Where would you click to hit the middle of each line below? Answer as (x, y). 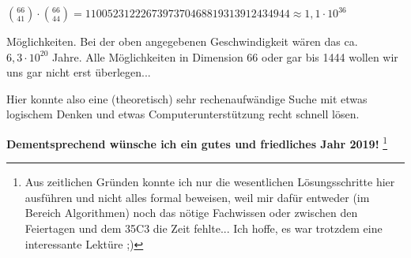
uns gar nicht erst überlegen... (79, 72)
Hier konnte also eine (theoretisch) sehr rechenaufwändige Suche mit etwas (187, 98)
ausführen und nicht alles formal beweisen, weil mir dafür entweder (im (197, 197)
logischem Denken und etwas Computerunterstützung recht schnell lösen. (183, 114)
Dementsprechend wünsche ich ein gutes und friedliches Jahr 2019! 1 (197, 142)
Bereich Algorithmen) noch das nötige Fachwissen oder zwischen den (191, 213)
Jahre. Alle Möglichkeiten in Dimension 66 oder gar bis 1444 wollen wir (225, 56)
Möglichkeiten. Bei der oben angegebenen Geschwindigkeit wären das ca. (182, 41)
